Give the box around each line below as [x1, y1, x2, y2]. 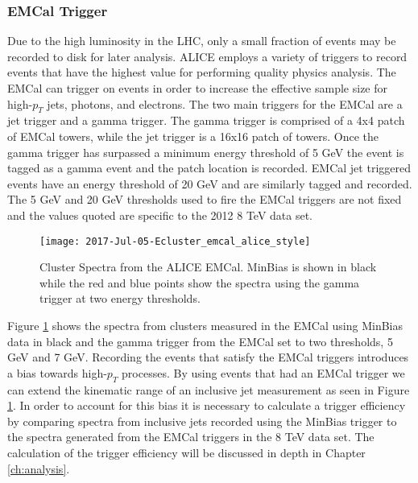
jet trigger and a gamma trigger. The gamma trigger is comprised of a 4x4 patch [7, 112, 405, 129]
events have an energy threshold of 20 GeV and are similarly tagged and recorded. [7, 175, 412, 192]
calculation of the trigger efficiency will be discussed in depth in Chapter [7, 444, 366, 460]
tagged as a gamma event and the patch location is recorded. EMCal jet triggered [7, 159, 411, 176]
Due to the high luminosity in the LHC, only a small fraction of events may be [7, 32, 396, 49]
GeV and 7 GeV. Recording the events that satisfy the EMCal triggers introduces [7, 349, 409, 365]
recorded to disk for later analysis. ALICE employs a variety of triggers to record [7, 47, 408, 64]
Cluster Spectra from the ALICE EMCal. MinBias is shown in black [39, 258, 377, 275]
